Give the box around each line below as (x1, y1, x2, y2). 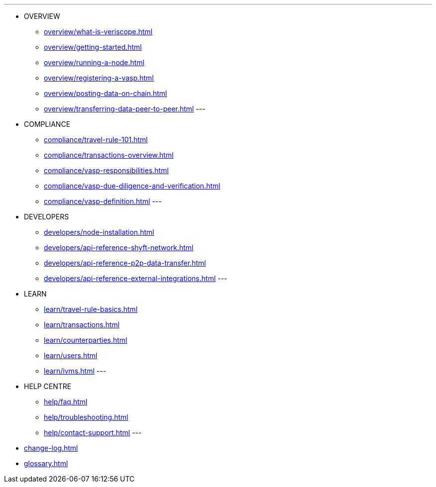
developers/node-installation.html (44, 228, 154, 236)
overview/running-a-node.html (44, 58, 145, 67)
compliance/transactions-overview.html (44, 151, 174, 159)
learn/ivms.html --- (44, 367, 107, 375)
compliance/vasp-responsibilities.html (44, 166, 169, 175)
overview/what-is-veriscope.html (44, 27, 153, 36)
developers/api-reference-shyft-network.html (44, 243, 194, 252)
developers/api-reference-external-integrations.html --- (44, 274, 227, 283)
